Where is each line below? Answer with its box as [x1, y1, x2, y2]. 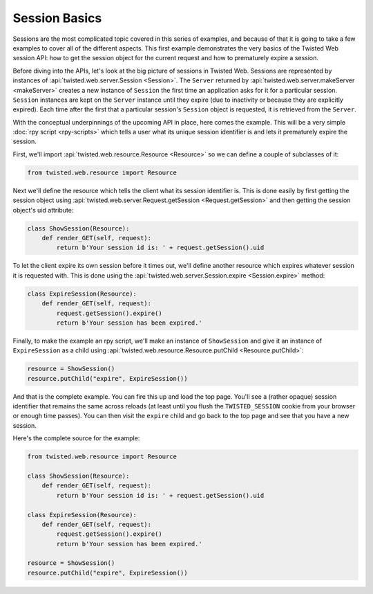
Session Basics [12, 10, 102, 26]
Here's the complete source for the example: [12, 434, 140, 442]
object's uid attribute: [12, 206, 74, 214]
